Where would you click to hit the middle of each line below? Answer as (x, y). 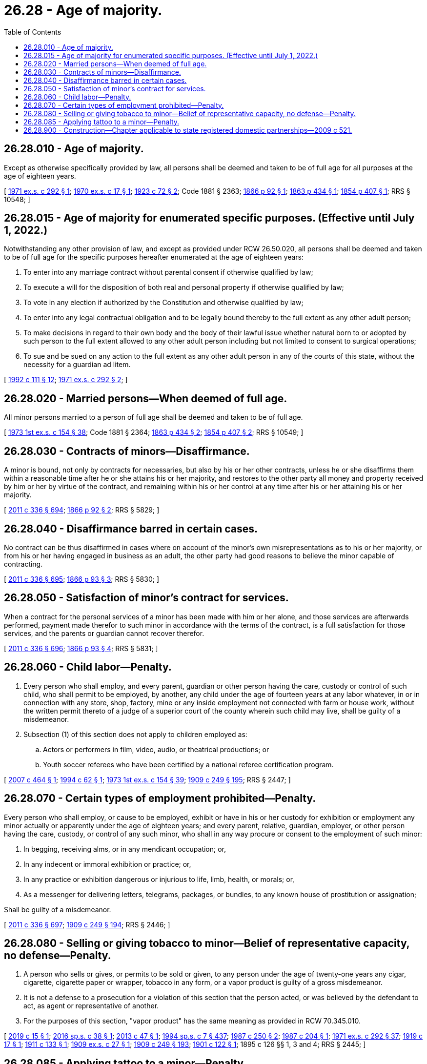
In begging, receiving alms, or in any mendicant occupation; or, (125, 849)
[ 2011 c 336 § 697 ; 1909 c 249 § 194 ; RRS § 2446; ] (87, 924)
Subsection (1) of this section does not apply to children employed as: (135, 734)
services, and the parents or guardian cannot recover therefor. (104, 633)
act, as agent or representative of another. (91, 1006)
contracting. (23, 564)
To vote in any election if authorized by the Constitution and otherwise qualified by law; (163, 303)
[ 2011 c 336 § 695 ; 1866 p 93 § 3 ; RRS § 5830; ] (82, 579)
